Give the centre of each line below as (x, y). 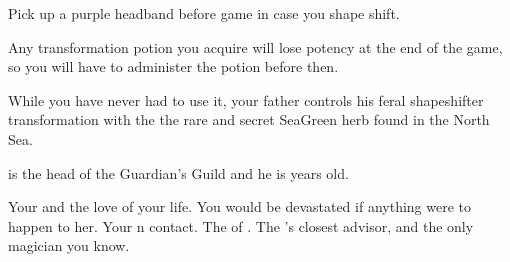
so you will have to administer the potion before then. (173, 66)
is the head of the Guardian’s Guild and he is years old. (178, 172)
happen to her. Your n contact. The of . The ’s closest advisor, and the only (241, 225)
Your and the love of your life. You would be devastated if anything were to (239, 206)
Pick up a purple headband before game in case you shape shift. (204, 13)
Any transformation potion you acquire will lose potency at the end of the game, (255, 46)
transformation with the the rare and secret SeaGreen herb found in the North (249, 119)
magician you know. (69, 245)
